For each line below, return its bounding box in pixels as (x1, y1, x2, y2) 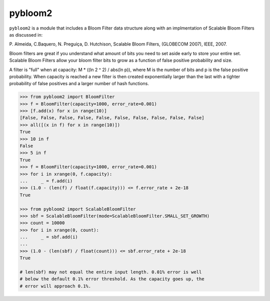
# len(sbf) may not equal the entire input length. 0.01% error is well (19, 269, 202, 275)
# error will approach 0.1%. (19, 283, 91, 289)
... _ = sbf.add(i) (19, 234, 78, 240)
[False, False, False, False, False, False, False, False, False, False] (19, 115, 204, 121)
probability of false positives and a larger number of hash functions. (9, 81, 149, 87)
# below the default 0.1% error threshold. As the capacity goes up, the (19, 276, 204, 282)
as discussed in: (9, 32, 42, 38)
